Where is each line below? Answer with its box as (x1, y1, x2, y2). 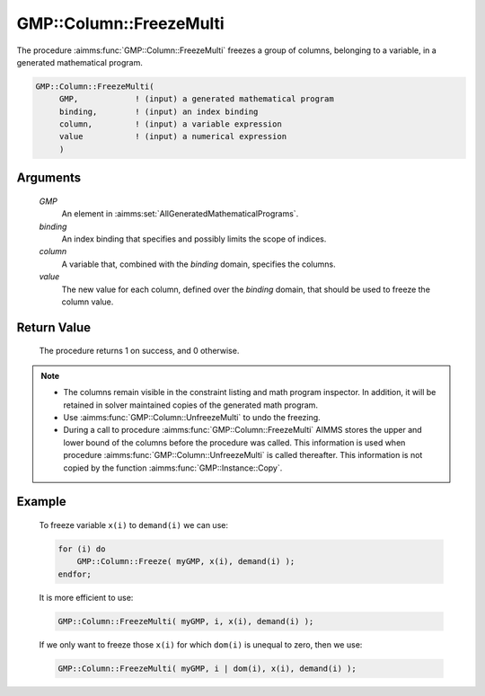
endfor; (57, 568, 92, 579)
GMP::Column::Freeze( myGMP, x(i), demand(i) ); (76, 557, 295, 567)
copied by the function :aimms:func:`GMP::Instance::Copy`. (63, 463, 283, 473)
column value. (61, 296, 114, 307)
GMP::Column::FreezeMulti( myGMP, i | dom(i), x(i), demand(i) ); (57, 663, 357, 674)
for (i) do (57, 543, 106, 554)
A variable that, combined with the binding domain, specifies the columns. (61, 259, 336, 269)
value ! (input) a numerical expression (58, 131, 287, 142)
